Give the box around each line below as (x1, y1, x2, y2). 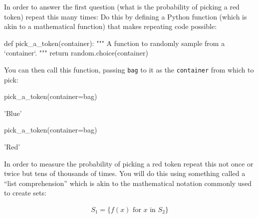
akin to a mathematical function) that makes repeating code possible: (4, 21, 217, 31)
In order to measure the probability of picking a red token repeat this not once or (4, 158, 254, 168)
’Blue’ (4, 107, 22, 118)
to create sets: (4, 187, 46, 198)
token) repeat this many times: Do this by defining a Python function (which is (4, 11, 247, 21)
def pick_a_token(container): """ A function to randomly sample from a (4, 37, 225, 48)
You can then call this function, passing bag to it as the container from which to (4, 64, 254, 74)
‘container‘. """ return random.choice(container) (4, 47, 148, 58)
